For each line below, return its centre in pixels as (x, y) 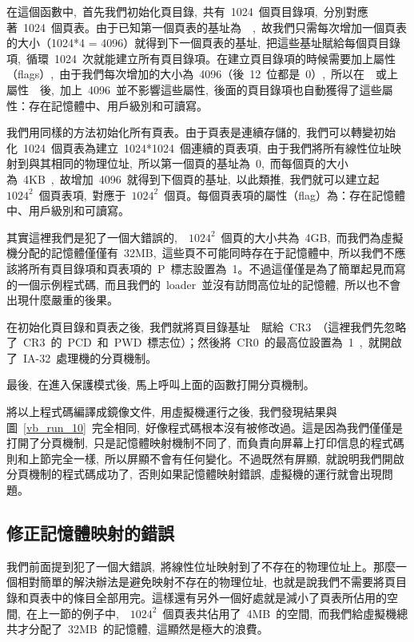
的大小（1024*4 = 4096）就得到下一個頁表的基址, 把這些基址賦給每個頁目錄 (204, 43)
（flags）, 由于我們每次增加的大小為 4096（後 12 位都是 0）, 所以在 (186, 74)
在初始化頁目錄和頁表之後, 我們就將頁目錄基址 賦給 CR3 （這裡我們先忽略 (207, 326)
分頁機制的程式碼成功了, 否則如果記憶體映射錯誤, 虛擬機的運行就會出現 (194, 474)
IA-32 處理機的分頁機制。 (90, 357)
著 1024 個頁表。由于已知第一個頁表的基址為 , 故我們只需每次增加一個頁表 (207, 27)
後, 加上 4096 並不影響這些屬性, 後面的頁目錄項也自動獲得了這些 (211, 89)
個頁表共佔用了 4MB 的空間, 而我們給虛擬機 (280, 613)
